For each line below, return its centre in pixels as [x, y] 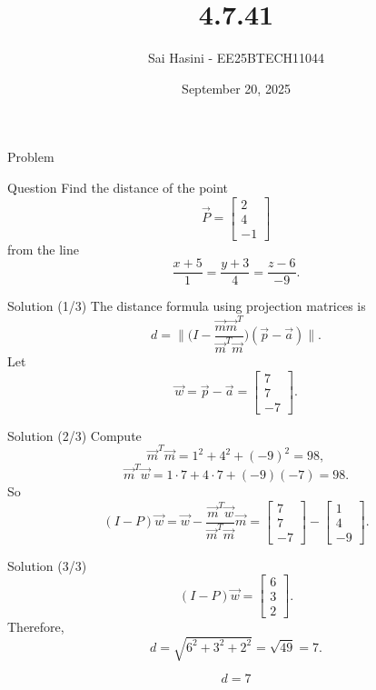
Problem [31, 157]
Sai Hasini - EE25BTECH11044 [236, 58]
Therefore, [36, 627]
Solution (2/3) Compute [74, 435]
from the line [43, 249]
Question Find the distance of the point [118, 187]
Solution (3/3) [47, 565]
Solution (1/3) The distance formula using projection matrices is [187, 306]
